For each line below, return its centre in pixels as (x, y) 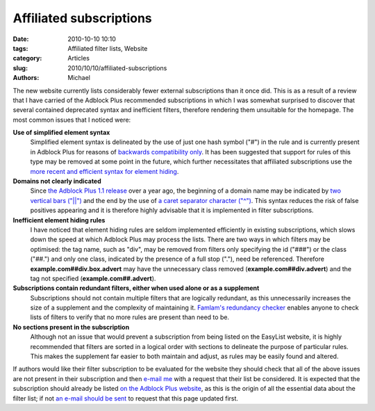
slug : (20, 68)
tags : (20, 48)
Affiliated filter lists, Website (108, 48)
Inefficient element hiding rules (59, 220)
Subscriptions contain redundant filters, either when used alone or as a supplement (136, 288)
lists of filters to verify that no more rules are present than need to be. (130, 317)
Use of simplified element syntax (61, 133)
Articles (79, 58)
